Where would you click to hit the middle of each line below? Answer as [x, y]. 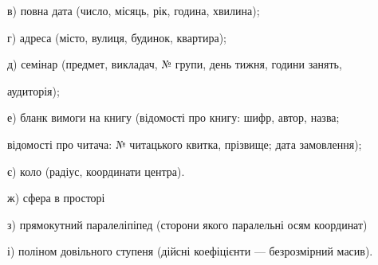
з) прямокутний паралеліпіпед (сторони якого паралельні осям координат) [187, 224]
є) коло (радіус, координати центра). [96, 171]
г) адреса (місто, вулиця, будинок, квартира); [117, 37]
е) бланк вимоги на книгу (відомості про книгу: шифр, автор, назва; [173, 117]
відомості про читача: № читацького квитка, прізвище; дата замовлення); [185, 144]
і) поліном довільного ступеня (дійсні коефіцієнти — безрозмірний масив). [190, 251]
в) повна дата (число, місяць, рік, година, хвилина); [134, 10]
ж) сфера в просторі [56, 198]
